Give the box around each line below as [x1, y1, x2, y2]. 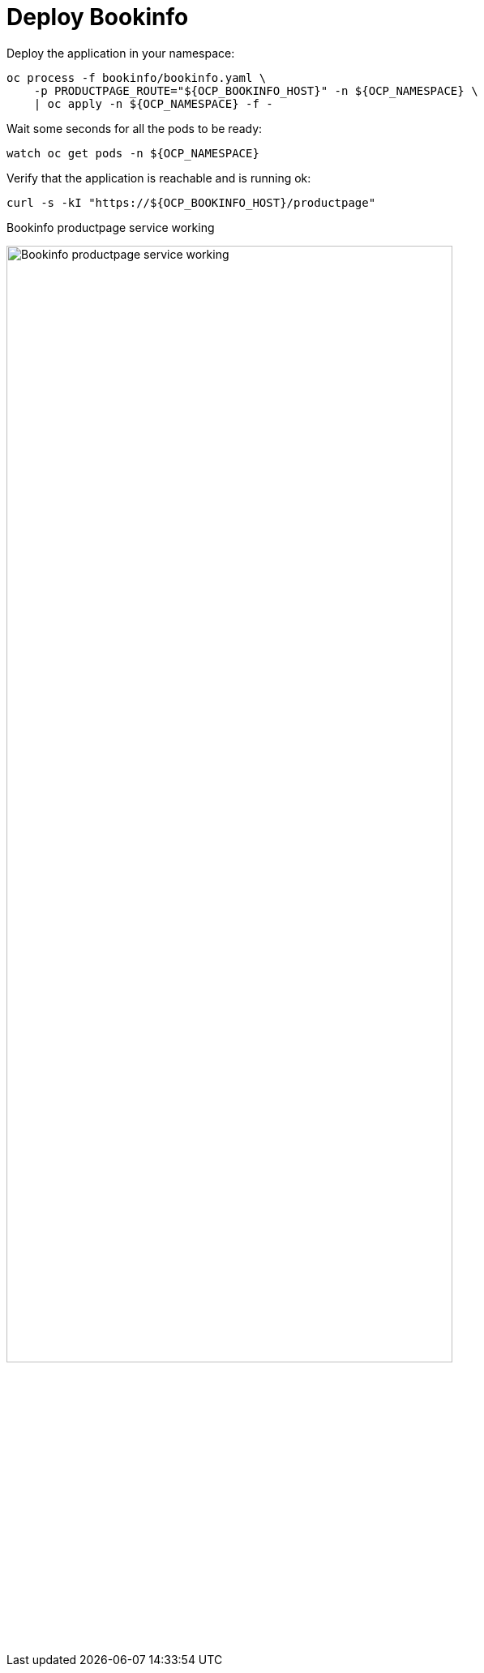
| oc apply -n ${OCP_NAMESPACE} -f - [33, 97, 273, 110]
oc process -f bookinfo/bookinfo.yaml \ [6, 71, 267, 84]
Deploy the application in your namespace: [6, 45, 235, 60]
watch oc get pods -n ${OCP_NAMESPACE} [6, 146, 259, 160]
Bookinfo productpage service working [6, 220, 215, 234]
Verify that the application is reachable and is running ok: [6, 170, 311, 185]
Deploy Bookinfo [6, 3, 189, 31]
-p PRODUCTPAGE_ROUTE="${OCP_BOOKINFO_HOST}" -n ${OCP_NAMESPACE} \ [33, 84, 478, 97]
